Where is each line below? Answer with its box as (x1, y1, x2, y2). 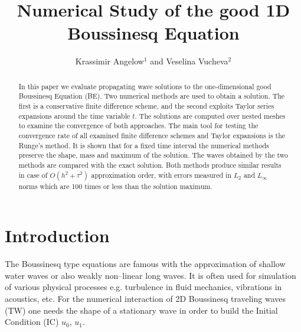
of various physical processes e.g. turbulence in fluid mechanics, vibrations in (5, 281, 282, 293)
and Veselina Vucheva (150, 55, 228, 67)
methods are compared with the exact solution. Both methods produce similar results (18, 160, 282, 170)
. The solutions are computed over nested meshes (135, 110, 286, 121)
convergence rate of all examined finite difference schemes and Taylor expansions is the (18, 130, 286, 140)
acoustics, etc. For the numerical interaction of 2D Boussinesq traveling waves (5, 292, 286, 305)
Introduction (5, 223, 110, 248)
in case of (18, 170, 48, 180)
